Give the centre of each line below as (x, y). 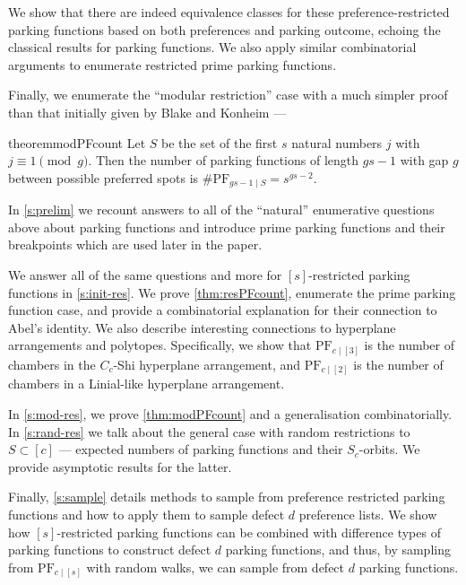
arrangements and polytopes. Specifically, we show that (160, 345)
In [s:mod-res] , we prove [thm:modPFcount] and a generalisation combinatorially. (230, 413)
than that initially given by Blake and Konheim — (147, 112)
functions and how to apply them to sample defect (147, 514)
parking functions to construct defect (110, 550)
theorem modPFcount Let (77, 142)
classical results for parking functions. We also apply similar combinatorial (212, 47)
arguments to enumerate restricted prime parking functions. (173, 64)
